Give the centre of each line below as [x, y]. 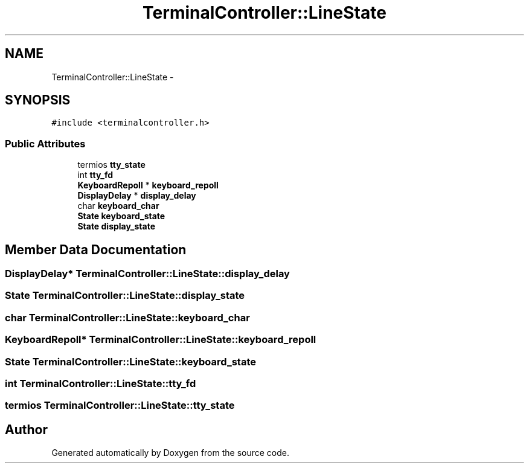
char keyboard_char [118, 206]
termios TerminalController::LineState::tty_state [120, 405]
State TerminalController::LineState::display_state [125, 296]
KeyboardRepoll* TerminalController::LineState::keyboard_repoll [161, 340]
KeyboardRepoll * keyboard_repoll [148, 185]
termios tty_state [111, 165]
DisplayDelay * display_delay [137, 196]
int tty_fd [95, 175]
